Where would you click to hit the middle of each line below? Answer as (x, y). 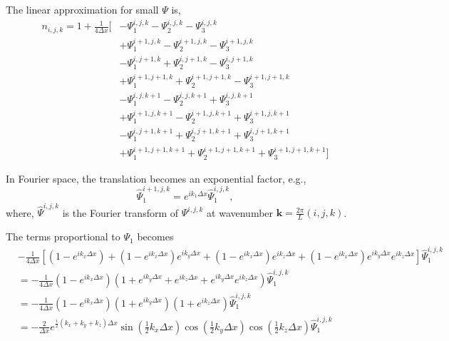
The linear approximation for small (82, 9)
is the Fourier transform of (120, 212)
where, (20, 212)
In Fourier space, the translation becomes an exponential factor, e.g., (156, 178)
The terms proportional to (63, 236)
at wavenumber (240, 212)
